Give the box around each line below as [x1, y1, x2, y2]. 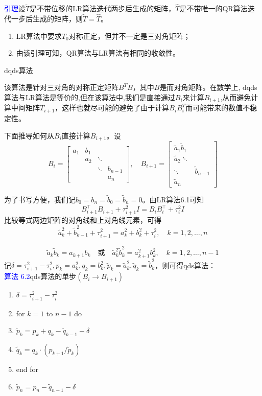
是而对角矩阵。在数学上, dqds [159, 82, 257, 92]
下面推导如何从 [4, 130, 54, 141]
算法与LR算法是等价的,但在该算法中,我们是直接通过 [4, 92, 175, 102]
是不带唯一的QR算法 [179, 3, 248, 14]
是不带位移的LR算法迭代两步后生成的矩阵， [30, 3, 176, 14]
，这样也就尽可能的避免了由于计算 [55, 102, 170, 113]
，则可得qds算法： [155, 260, 216, 270]
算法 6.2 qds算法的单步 [4, 271, 77, 282]
